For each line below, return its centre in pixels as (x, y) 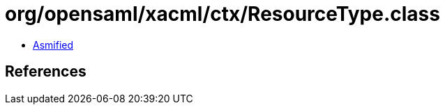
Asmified (53, 45)
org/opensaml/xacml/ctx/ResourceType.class (222, 14)
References (46, 72)
